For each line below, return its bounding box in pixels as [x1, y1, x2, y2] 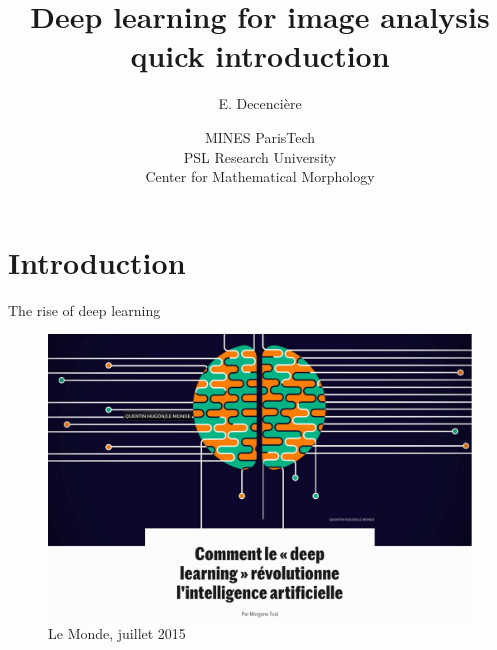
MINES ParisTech [204, 126, 316, 147]
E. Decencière [218, 93, 302, 114]
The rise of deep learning [8, 299, 161, 320]
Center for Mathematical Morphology [145, 166, 375, 187]
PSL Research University [183, 146, 337, 167]
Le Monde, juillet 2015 [48, 622, 186, 643]
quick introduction [130, 35, 390, 76]
